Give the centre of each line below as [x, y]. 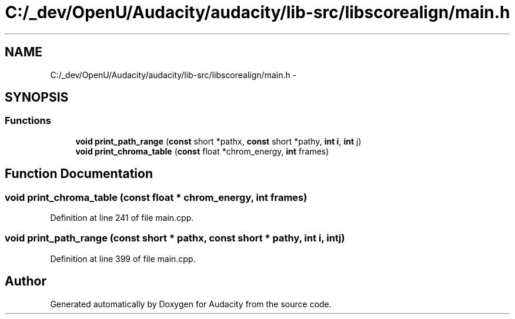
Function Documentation [79, 174]
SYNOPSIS [37, 98]
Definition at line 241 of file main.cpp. [122, 218]
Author [26, 281]
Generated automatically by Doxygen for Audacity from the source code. [191, 304]
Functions [28, 121]
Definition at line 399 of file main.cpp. [123, 258]
